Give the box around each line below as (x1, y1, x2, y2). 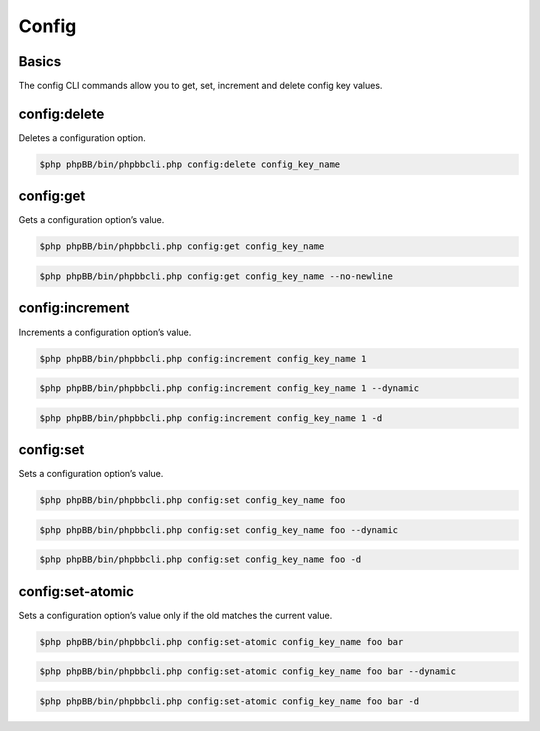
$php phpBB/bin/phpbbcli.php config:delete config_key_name (39, 158, 341, 170)
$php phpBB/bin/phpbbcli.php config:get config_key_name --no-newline (39, 271, 394, 282)
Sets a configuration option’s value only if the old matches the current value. (18, 609, 333, 621)
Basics (18, 53, 62, 70)
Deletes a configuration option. (18, 131, 146, 144)
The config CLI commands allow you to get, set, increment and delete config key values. (18, 80, 383, 92)
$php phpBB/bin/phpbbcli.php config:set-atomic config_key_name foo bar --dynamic (39, 666, 457, 677)
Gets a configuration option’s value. (18, 214, 165, 226)
